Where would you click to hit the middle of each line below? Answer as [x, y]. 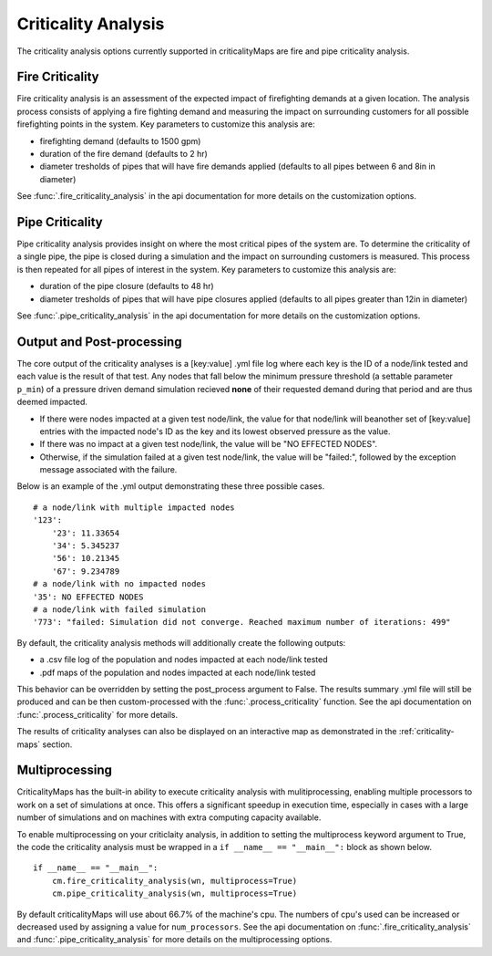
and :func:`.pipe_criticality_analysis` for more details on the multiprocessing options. [174, 940]
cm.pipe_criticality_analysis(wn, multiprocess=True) [174, 894]
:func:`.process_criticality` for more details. [97, 714]
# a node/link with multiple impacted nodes [134, 507]
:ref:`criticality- [426, 732]
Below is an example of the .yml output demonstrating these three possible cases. [171, 486]
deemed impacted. [52, 402]
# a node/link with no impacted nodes [120, 584]
